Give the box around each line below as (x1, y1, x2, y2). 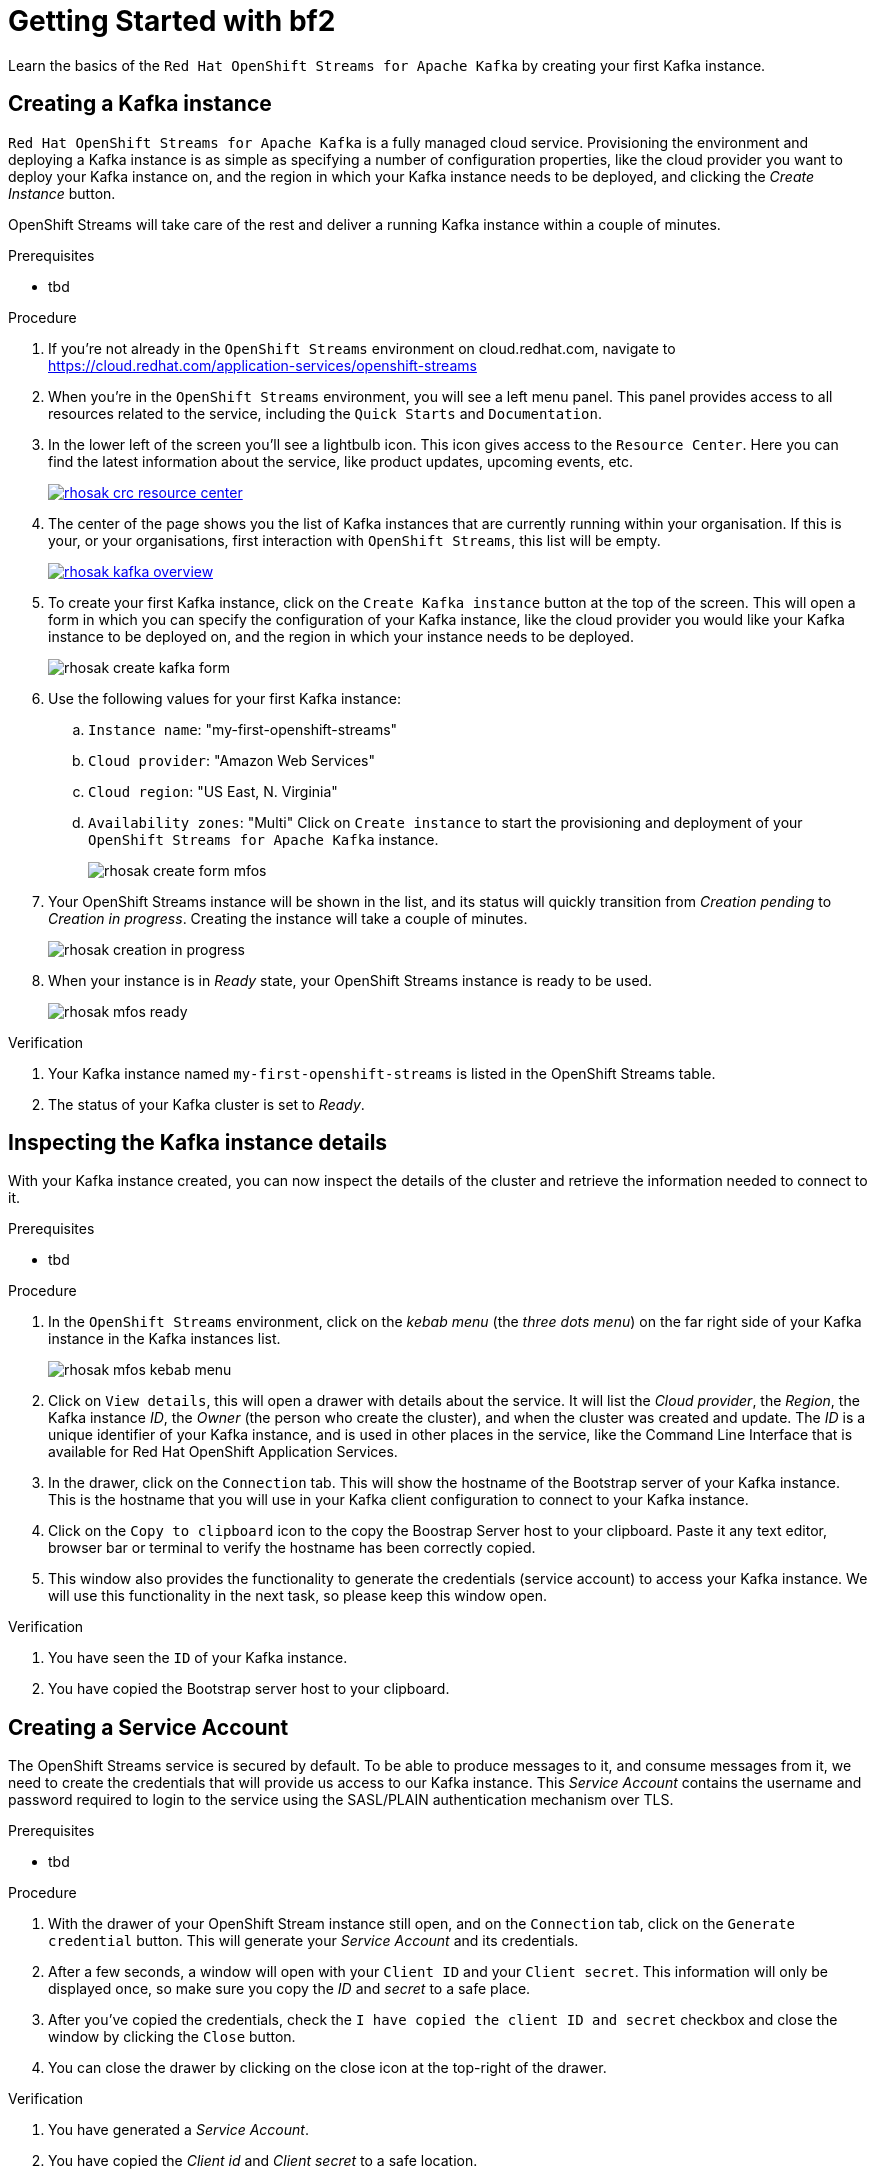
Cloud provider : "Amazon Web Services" (88, 751, 376, 769)
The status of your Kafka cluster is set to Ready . (48, 1095, 365, 1113)
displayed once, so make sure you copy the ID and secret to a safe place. (48, 1980, 531, 1998)
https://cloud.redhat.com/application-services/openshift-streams (48, 356, 477, 374)
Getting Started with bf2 (8, 4, 336, 38)
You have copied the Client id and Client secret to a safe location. (48, 2152, 478, 2170)
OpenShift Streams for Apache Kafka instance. (88, 830, 439, 848)
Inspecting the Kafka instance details (8, 1130, 388, 1156)
